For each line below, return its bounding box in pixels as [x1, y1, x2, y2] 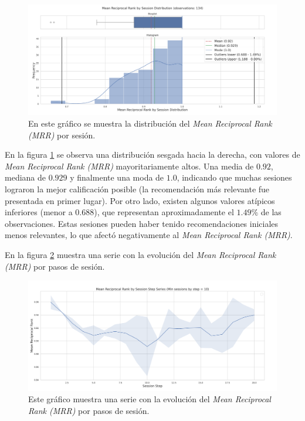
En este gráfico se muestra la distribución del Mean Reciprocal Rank [28, 117, 272, 129]
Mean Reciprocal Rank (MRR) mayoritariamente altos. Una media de [5, 159, 254, 172]
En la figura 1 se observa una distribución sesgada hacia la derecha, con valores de [5, 148, 300, 161]
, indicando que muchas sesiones [177, 171, 292, 184]
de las [260, 206, 282, 218]
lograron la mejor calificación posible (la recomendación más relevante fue [5, 182, 270, 195]
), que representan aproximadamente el [94, 206, 234, 218]
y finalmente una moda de [70, 171, 164, 184]
